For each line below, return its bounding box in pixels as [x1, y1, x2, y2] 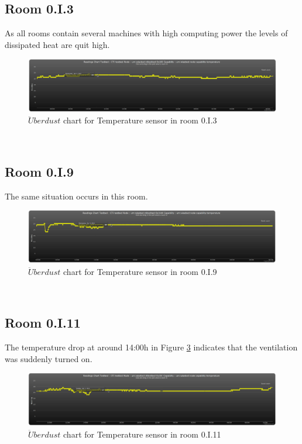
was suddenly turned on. [5, 352, 92, 364]
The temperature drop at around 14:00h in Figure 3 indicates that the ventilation [5, 341, 298, 353]
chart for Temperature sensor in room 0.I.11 [63, 428, 221, 440]
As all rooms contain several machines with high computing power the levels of [5, 27, 288, 39]
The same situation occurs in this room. [5, 190, 148, 202]
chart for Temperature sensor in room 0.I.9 [63, 265, 217, 277]
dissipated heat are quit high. [5, 38, 110, 50]
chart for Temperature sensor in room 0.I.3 [63, 114, 217, 126]
